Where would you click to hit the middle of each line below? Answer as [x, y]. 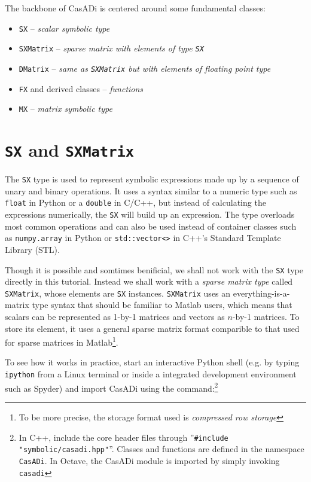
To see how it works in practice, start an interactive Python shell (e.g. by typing [152, 362]
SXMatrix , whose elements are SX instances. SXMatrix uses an [118, 293]
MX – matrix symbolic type [65, 109]
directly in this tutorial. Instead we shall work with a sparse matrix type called [149, 281]
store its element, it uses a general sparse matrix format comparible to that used [152, 328]
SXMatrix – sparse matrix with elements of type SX [111, 48]
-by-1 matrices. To [266, 317]
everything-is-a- [261, 293]
